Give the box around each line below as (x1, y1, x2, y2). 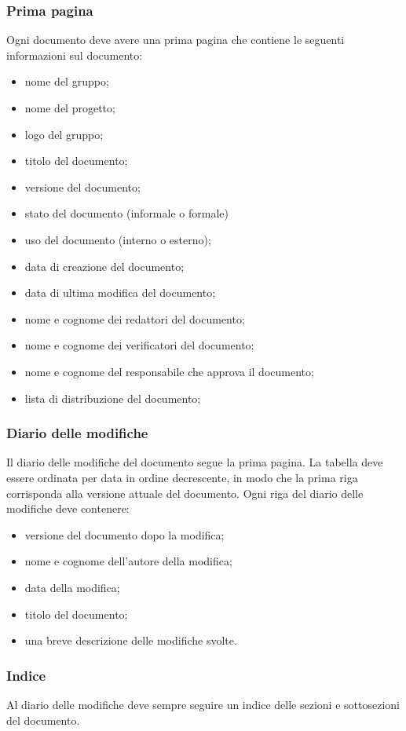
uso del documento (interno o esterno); (24, 231, 211, 247)
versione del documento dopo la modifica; (24, 526, 225, 543)
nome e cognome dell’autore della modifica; (24, 553, 232, 569)
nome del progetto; (24, 100, 115, 115)
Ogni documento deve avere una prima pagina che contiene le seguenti (6, 31, 345, 48)
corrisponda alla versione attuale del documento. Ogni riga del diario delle (6, 484, 364, 501)
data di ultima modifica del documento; (24, 284, 216, 301)
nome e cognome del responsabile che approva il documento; (24, 363, 314, 379)
